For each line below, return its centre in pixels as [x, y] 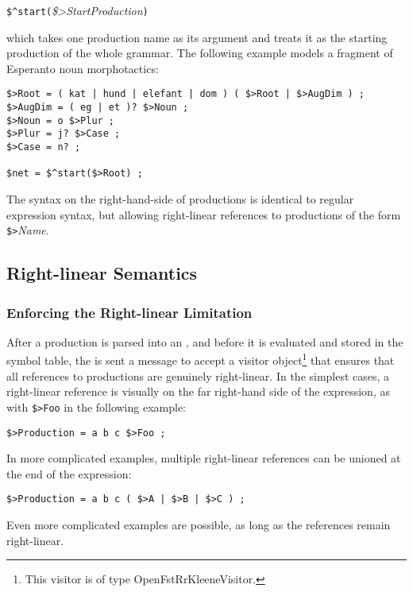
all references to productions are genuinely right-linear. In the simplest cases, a [198, 375]
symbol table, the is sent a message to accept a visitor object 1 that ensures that [201, 359]
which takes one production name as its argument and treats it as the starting [197, 37]
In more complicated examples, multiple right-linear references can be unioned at [204, 458]
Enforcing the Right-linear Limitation [129, 312]
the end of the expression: [69, 473]
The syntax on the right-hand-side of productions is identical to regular [180, 199]
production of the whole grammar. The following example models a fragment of [200, 53]
